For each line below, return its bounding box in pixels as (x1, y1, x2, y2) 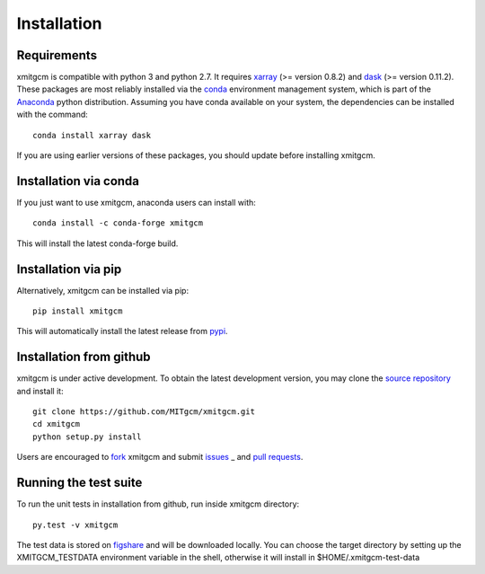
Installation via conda (16, 173, 139, 189)
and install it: (16, 385, 64, 396)
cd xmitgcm (32, 419, 81, 429)
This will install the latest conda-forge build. (16, 238, 179, 249)
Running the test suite (16, 475, 143, 490)
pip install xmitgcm (32, 306, 123, 316)
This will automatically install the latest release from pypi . (16, 326, 228, 337)
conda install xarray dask (32, 130, 152, 140)
